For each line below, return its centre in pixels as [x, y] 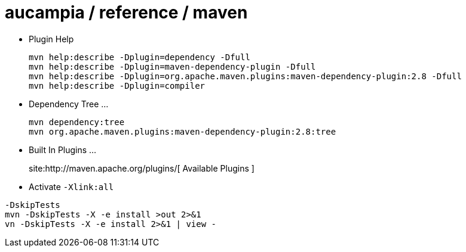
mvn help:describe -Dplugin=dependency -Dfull [140, 57]
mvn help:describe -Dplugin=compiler [117, 85]
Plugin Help [51, 39]
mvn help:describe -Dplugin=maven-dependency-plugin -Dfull [172, 66]
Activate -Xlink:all [71, 186]
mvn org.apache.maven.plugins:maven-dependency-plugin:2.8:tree [183, 131]
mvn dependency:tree [77, 122]
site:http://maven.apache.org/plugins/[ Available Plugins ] [142, 168]
